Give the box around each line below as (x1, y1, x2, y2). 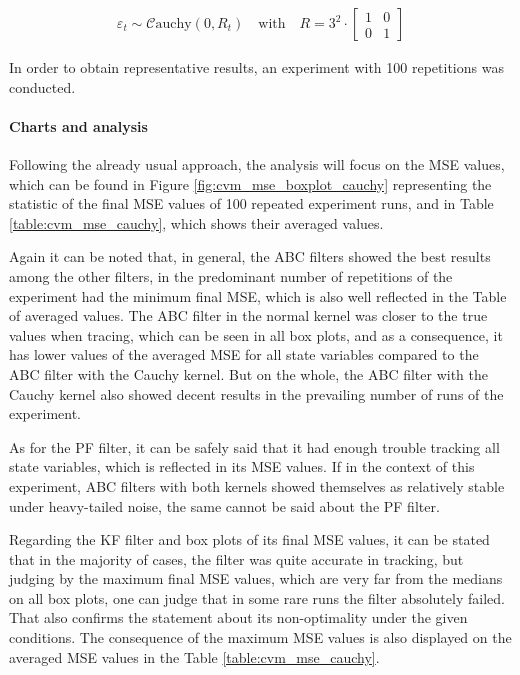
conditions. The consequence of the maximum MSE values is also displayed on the (9, 627, 512, 648)
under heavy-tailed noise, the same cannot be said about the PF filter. (9, 495, 440, 516)
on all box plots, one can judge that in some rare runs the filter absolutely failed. (9, 587, 505, 608)
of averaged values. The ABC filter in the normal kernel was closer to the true (9, 305, 488, 326)
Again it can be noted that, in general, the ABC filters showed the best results (9, 246, 491, 267)
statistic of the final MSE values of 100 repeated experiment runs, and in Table (9, 193, 494, 214)
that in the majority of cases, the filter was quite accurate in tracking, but (9, 548, 464, 569)
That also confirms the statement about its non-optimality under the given (9, 607, 468, 628)
